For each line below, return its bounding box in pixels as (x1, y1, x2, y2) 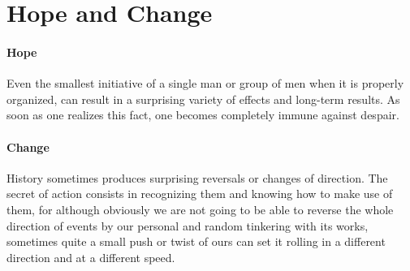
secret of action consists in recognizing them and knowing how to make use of (6, 185, 393, 202)
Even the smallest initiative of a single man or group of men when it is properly (6, 75, 404, 92)
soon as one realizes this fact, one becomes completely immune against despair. (6, 106, 399, 123)
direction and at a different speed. (6, 248, 175, 265)
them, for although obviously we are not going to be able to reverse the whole (6, 200, 394, 217)
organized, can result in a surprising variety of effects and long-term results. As (6, 90, 400, 107)
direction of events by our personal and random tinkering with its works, (6, 217, 369, 234)
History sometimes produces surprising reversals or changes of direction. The (6, 169, 388, 186)
